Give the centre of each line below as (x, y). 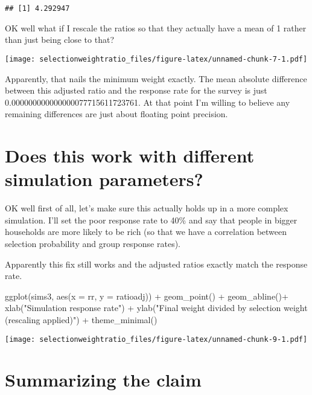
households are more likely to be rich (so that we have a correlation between (146, 232)
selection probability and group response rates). (93, 243)
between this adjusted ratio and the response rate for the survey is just (136, 90)
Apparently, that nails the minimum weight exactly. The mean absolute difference (156, 78)
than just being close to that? (59, 40)
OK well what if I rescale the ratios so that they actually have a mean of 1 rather (156, 27)
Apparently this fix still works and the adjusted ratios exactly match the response (156, 264)
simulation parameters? (104, 179)
